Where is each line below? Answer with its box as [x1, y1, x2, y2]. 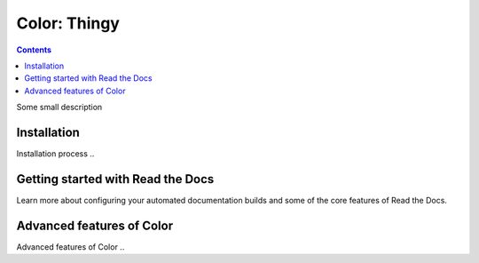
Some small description [16, 102, 103, 113]
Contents [16, 44, 52, 55]
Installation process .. [16, 148, 95, 159]
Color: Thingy [16, 13, 120, 33]
